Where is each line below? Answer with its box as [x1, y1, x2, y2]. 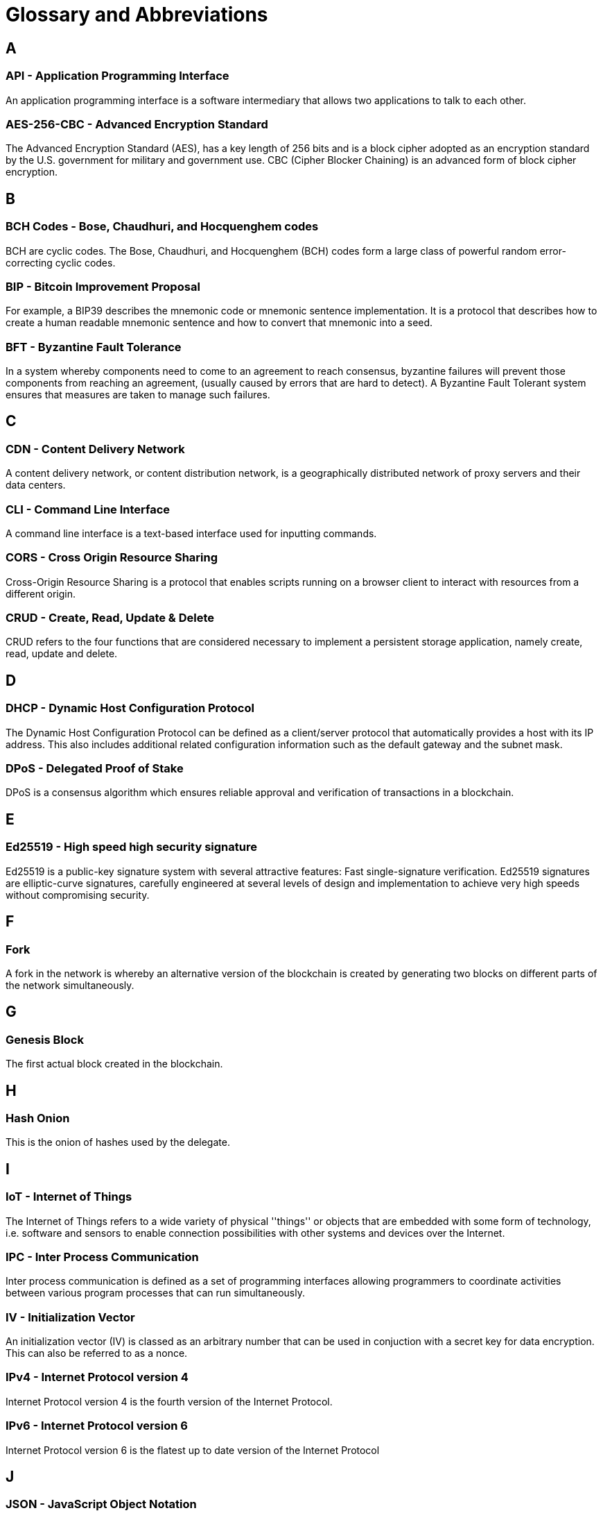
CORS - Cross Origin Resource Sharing [6, 550, 218, 565]
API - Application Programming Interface [6, 69, 229, 83]
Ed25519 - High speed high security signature [6, 840, 257, 854]
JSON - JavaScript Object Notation [6, 1497, 197, 1512]
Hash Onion [6, 1110, 70, 1125]
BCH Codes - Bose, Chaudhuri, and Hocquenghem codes [6, 219, 319, 234]
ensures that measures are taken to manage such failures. [6, 389, 270, 401]
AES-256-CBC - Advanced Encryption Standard [6, 117, 268, 131]
